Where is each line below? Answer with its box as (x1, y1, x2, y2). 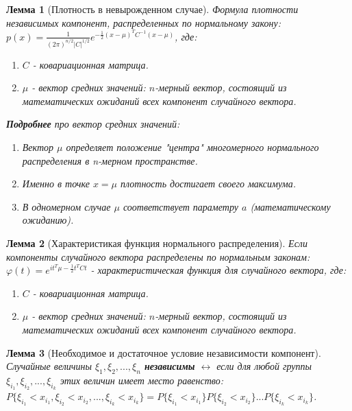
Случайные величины (6, 359, 92, 373)
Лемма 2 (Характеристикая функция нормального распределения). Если (6, 235, 307, 250)
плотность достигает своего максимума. (121, 176, 297, 191)
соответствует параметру (123, 199, 238, 213)
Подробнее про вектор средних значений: (6, 117, 180, 131)
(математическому (250, 199, 331, 213)
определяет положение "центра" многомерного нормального (66, 140, 319, 154)
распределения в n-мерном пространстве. (22, 153, 198, 167)
